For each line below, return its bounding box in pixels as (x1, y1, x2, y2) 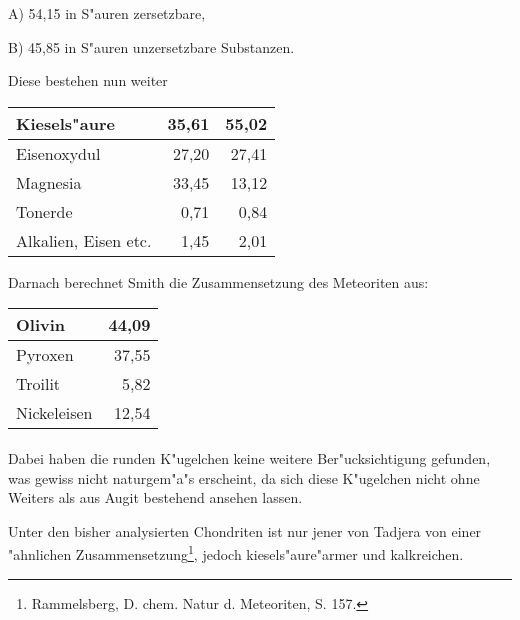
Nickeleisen (16, 401, 93, 425)
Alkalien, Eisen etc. (16, 228, 152, 252)
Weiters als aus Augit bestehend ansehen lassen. (8, 487, 303, 508)
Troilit (16, 372, 61, 396)
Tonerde (16, 199, 73, 223)
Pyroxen (16, 343, 74, 367)
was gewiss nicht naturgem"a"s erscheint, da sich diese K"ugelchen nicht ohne (8, 467, 480, 488)
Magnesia (16, 170, 82, 194)
